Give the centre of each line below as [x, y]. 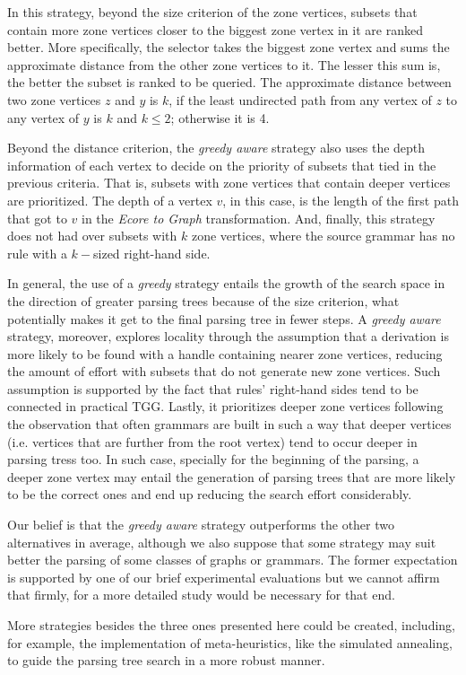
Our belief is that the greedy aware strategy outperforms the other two [201, 525]
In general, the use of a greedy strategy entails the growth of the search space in [226, 283]
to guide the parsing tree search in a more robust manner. [166, 660]
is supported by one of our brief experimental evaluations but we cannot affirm [224, 577]
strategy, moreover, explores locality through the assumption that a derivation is [228, 336]
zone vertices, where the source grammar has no [323, 236]
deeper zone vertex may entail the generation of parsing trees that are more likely [232, 476]
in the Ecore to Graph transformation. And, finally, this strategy [259, 218]
